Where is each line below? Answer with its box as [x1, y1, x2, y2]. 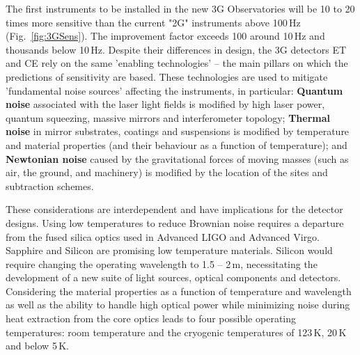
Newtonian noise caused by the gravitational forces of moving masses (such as [6, 151, 349, 166]
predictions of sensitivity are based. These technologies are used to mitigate [6, 69, 328, 84]
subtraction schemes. [6, 178, 94, 193]
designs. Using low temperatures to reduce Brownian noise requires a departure [6, 215, 344, 230]
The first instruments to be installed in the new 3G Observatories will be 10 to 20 [6, 1, 355, 15]
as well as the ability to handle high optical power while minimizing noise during [6, 297, 350, 312]
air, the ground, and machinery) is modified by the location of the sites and [6, 165, 328, 180]
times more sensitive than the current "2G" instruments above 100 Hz [6, 15, 301, 29]
